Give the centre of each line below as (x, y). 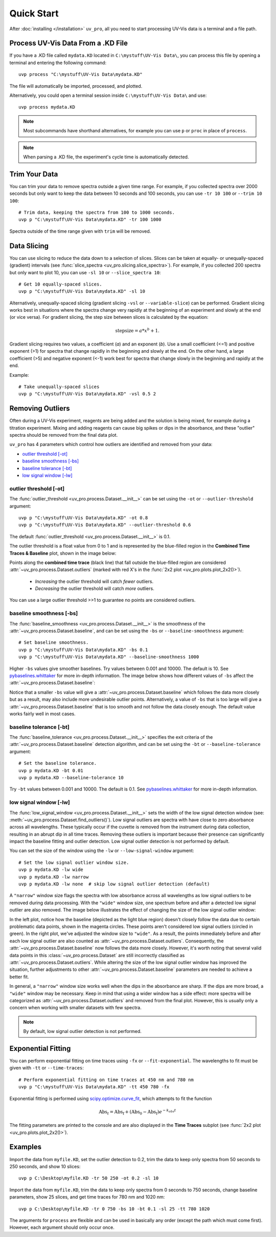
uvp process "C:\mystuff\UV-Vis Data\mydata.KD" (80, 75)
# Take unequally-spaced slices (59, 387)
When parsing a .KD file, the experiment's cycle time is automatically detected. (106, 157)
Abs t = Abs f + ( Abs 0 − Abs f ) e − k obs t (137, 1112)
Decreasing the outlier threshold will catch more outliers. (95, 589)
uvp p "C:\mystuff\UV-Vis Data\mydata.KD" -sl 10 (82, 291)
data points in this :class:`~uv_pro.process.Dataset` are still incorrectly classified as (97, 955)
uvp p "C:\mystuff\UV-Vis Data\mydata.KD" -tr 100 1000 (90, 220)
